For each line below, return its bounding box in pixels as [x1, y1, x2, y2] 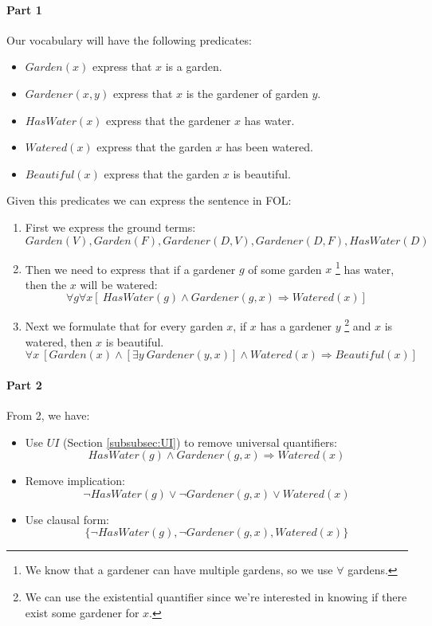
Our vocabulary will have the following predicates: [6, 31, 252, 48]
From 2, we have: [6, 407, 90, 424]
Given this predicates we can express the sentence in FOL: [6, 192, 292, 209]
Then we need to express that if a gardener [25, 260, 236, 277]
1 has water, [335, 258, 395, 277]
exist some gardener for [25, 604, 139, 620]
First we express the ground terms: [25, 218, 196, 235]
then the [25, 276, 67, 292]
